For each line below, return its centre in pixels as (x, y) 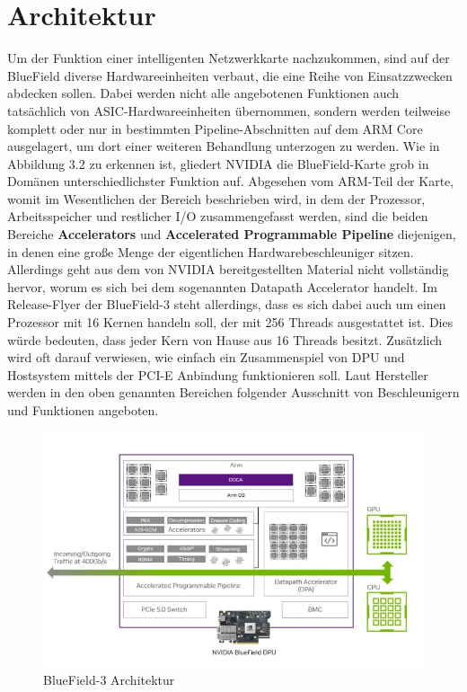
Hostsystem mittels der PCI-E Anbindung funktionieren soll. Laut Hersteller (218, 374)
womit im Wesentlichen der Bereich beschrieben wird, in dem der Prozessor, (216, 198)
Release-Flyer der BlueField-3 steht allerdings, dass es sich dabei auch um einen (227, 304)
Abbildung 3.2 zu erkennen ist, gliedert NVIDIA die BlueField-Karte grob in (218, 163)
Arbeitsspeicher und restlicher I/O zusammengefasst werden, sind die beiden (218, 216)
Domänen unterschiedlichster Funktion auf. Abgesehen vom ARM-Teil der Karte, (231, 181)
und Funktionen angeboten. (83, 410)
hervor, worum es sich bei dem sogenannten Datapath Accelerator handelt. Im (222, 286)
